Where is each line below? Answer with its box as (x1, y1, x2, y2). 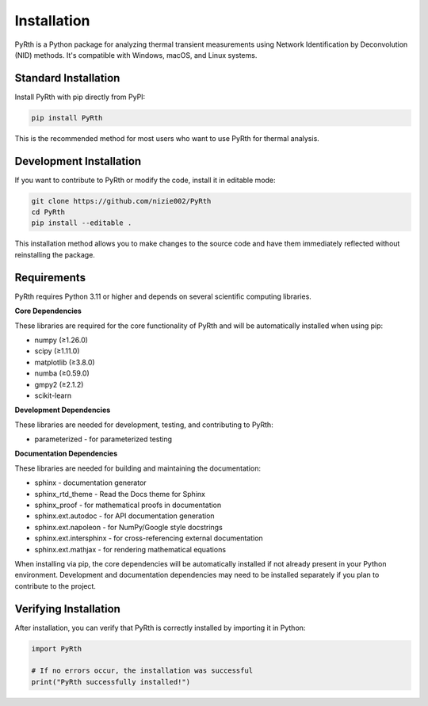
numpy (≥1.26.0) (34, 335, 89, 345)
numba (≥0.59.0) (34, 368, 90, 378)
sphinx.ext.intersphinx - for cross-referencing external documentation (34, 533, 263, 543)
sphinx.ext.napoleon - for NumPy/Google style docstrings (34, 522, 224, 532)
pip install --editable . (31, 219, 132, 227)
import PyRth (31, 644, 82, 653)
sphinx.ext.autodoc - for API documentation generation (34, 511, 215, 521)
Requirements (14, 270, 86, 284)
